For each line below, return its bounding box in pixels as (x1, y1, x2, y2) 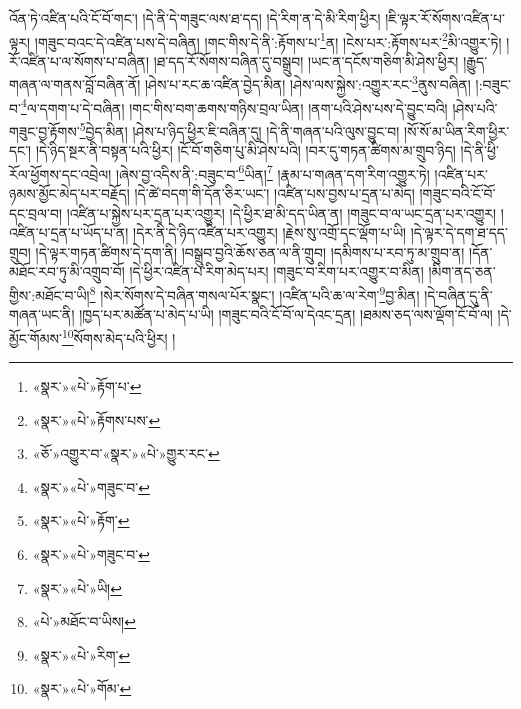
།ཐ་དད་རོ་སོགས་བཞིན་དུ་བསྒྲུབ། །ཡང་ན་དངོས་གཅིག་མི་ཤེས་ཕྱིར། (153, 50, 459, 71)
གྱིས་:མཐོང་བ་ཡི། (9, 284, 90, 305)
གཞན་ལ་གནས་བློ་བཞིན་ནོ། (9, 74, 141, 95)
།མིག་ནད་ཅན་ (428, 261, 496, 282)
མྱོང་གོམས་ (9, 327, 62, 348)
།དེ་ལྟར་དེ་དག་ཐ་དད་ (410, 222, 508, 243)
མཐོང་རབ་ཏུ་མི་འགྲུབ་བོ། (9, 261, 125, 282)
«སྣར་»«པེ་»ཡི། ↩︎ (32, 577, 122, 598)
